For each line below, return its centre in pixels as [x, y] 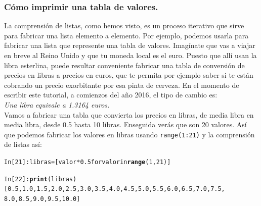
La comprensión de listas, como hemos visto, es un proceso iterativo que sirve [124, 25]
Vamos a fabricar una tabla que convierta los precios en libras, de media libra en [129, 114]
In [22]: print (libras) [40, 179]
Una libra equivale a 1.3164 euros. [57, 104]
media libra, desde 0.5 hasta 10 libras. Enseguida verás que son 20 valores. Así [125, 124]
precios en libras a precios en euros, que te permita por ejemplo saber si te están [129, 75]
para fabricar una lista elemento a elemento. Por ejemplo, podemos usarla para [126, 35]
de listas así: [23, 144]
